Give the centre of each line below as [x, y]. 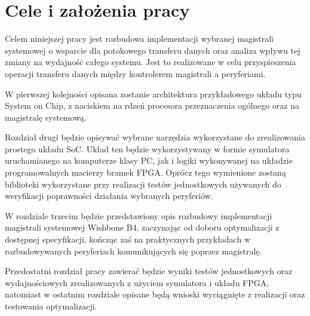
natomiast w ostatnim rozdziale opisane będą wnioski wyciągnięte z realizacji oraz [155, 294]
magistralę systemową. [46, 117]
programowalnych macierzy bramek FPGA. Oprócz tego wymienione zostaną [145, 172]
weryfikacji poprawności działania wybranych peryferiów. [109, 196]
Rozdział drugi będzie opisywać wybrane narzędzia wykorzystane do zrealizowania [155, 137]
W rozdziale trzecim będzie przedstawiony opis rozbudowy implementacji [139, 215]
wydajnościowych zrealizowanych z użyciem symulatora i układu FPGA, [137, 282]
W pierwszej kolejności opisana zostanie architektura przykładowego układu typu [153, 93]
